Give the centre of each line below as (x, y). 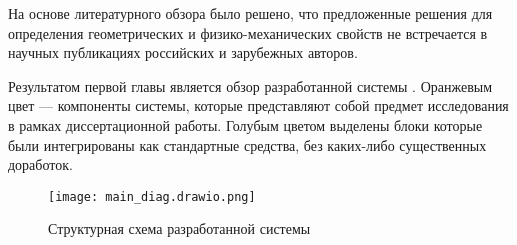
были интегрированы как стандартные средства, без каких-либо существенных (247, 144)
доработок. (40, 164)
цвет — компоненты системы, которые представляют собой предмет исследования (258, 105)
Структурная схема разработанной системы (179, 228)
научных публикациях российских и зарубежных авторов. (183, 52)
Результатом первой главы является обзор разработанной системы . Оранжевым (250, 85)
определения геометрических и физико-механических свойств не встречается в (248, 32)
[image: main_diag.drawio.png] (152, 196)
